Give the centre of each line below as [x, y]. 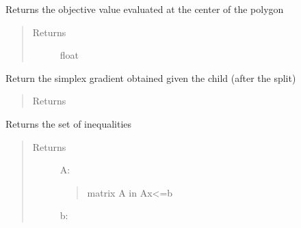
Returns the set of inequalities [69, 123]
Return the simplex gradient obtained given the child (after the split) [151, 77]
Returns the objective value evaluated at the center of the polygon [145, 9]
